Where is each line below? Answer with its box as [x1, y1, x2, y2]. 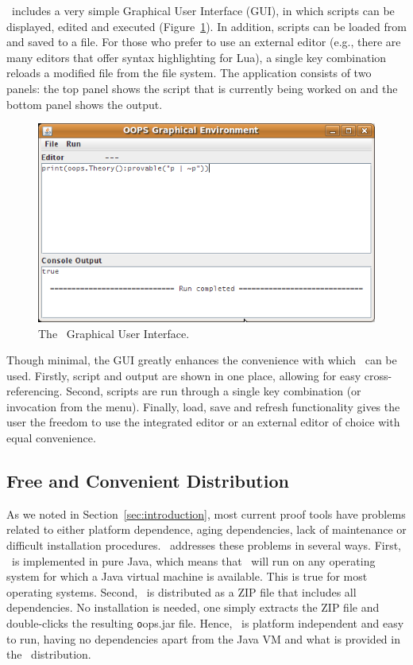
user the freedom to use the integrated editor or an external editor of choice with [6, 414, 400, 430]
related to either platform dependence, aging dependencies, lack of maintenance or [6, 521, 407, 538]
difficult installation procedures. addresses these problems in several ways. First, [6, 537, 402, 554]
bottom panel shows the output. [6, 95, 163, 112]
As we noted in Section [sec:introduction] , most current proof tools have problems [6, 505, 406, 522]
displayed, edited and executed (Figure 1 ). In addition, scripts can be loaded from [6, 17, 407, 34]
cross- [364, 367, 392, 383]
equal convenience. [6, 430, 96, 446]
